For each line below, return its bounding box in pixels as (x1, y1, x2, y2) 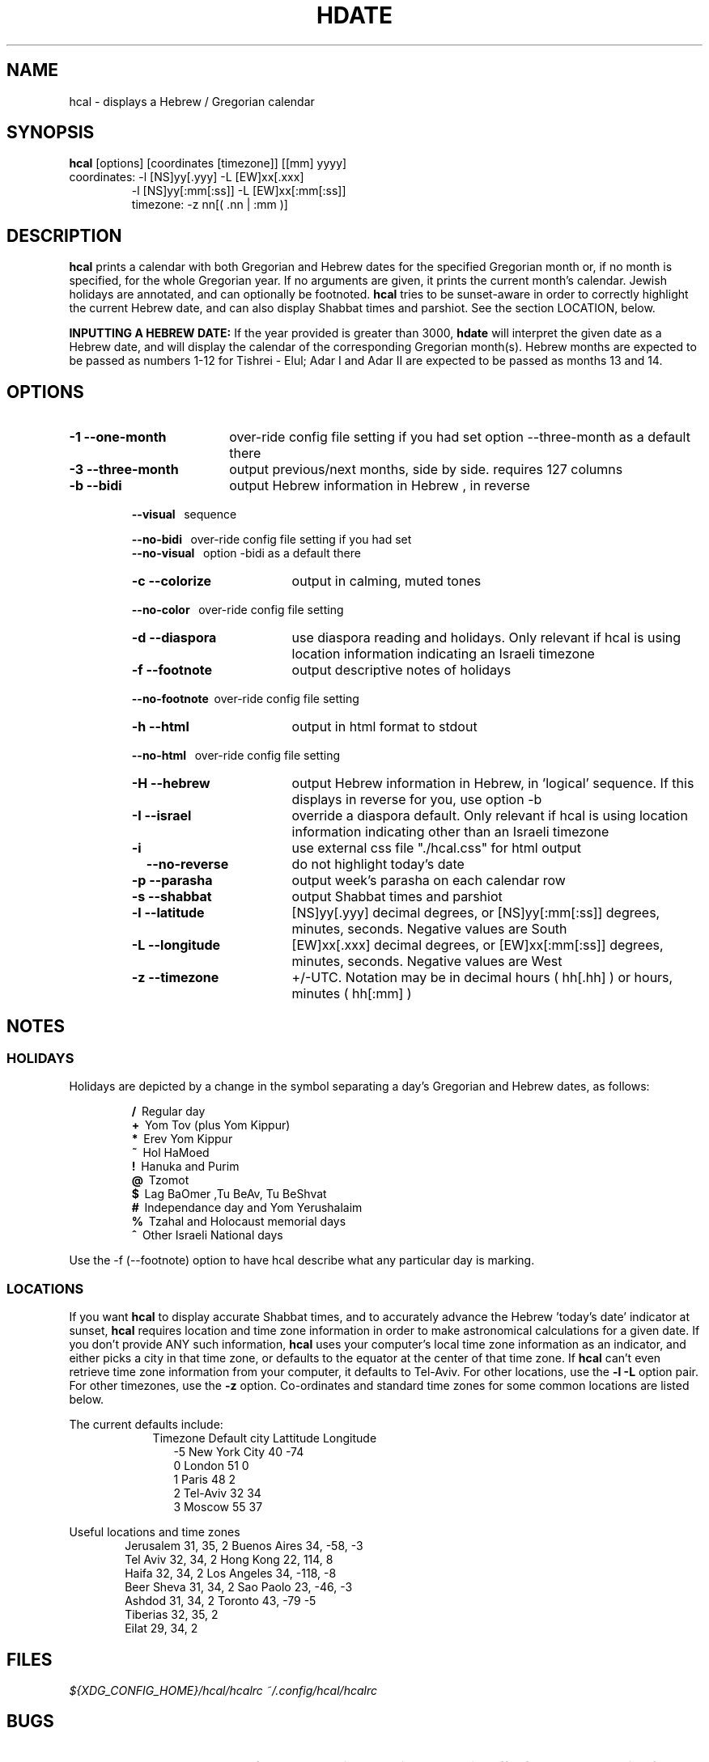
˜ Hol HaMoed (131, 1146, 210, 1160)
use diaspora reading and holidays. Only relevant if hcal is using (291, 629, 681, 646)
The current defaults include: (69, 1417, 223, 1432)
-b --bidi (69, 477, 122, 494)
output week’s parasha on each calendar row (291, 872, 566, 889)
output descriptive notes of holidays (291, 662, 512, 679)
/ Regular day (131, 1104, 206, 1119)
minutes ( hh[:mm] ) (291, 985, 412, 1002)
